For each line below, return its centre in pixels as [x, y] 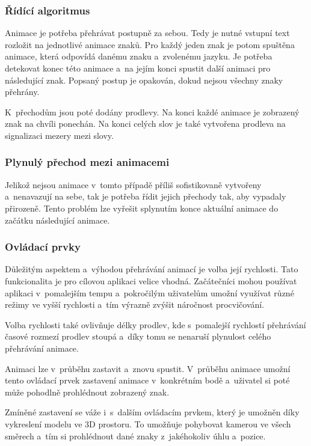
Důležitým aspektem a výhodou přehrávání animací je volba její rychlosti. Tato [152, 269]
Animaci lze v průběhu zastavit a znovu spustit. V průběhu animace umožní [148, 368]
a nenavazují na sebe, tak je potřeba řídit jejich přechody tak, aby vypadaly [146, 196]
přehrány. [22, 92]
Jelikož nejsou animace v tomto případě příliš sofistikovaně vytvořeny [133, 184]
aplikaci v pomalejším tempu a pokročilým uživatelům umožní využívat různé [149, 292]
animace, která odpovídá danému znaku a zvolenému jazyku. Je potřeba [139, 56]
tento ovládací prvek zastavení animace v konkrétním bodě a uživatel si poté [147, 380]
